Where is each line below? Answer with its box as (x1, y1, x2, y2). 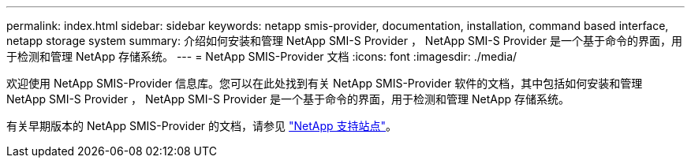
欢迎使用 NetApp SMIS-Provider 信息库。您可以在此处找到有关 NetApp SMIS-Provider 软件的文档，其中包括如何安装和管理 (6, 76, 643, 90)
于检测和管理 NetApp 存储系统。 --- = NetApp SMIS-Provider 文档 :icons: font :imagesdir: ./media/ (6, 50, 517, 63)
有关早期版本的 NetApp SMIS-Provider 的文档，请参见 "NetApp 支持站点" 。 (6, 119, 398, 132)
